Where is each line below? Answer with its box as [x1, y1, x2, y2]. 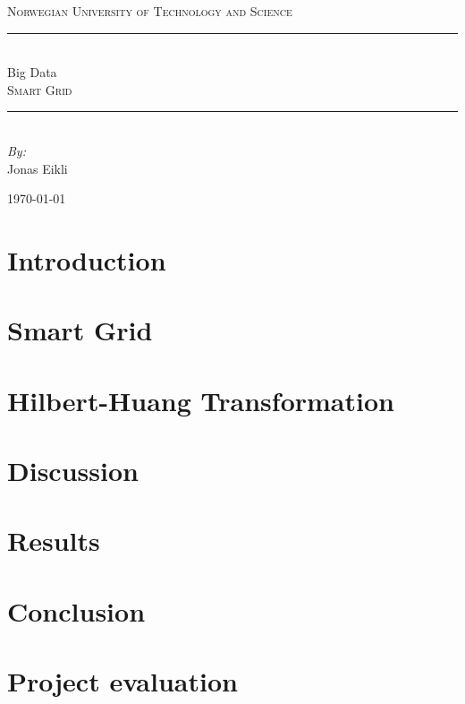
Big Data [7, 63, 57, 82]
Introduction [7, 241, 166, 278]
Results [7, 522, 100, 559]
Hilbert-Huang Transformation [7, 382, 394, 418]
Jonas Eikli [7, 159, 68, 177]
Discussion [7, 452, 139, 489]
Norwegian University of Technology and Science [7, 2, 292, 20]
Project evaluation [7, 663, 238, 700]
